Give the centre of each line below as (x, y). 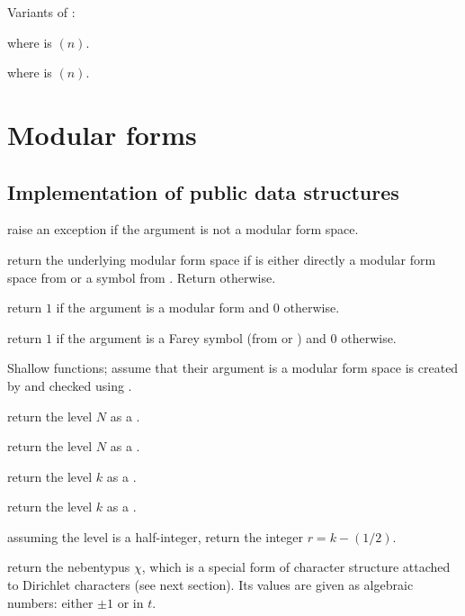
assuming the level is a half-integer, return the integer (155, 536)
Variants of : (41, 12)
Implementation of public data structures (203, 191)
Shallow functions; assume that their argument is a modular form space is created (233, 368)
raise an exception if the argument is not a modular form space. (183, 229)
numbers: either (50, 602)
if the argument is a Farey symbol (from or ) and (191, 337)
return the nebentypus (69, 567)
